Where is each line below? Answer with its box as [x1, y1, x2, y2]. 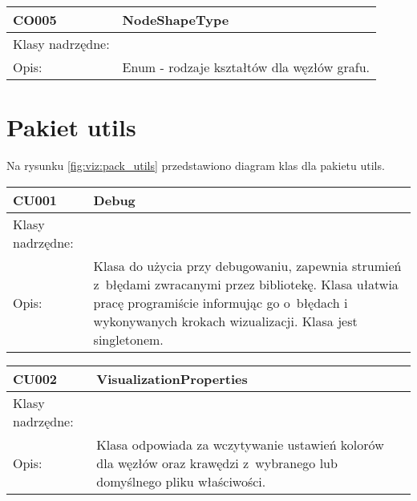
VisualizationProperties [96, 369, 248, 388]
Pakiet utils [6, 111, 136, 143]
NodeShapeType [122, 10, 229, 29]
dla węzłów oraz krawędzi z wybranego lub [96, 453, 338, 472]
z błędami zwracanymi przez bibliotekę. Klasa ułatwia [93, 274, 399, 293]
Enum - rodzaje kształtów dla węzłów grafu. [122, 58, 370, 76]
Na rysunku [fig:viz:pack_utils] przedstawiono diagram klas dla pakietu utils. [6, 157, 385, 174]
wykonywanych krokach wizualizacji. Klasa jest [93, 311, 358, 330]
